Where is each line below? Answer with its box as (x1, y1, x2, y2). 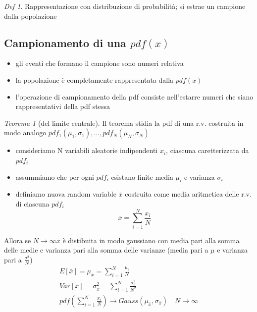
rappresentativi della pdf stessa (15, 101, 110, 111)
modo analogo (4, 127, 47, 138)
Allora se (4, 235, 31, 245)
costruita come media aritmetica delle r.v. (125, 189, 252, 199)
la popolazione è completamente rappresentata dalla (15, 74, 174, 85)
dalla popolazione (4, 10, 57, 21)
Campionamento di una (4, 35, 126, 50)
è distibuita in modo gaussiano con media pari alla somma (62, 235, 240, 245)
